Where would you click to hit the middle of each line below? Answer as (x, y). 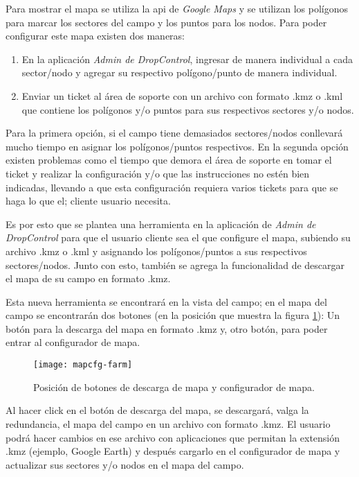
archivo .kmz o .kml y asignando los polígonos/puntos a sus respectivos (156, 251)
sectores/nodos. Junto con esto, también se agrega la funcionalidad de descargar (175, 264)
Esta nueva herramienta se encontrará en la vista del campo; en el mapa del (166, 301)
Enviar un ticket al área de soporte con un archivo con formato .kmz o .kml (182, 95)
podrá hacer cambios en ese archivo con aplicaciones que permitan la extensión (173, 437)
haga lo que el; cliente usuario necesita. (88, 201)
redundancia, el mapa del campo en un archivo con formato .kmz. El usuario (168, 423)
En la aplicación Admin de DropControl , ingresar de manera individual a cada (187, 59)
